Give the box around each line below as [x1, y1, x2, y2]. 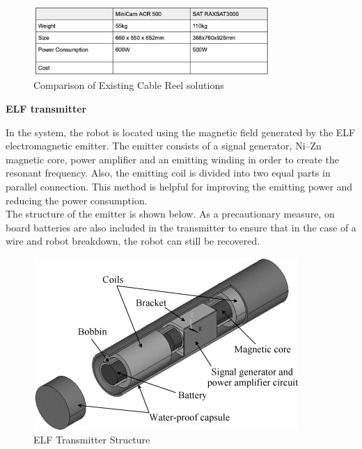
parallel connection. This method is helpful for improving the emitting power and [6, 179, 353, 193]
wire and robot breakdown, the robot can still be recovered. [6, 234, 260, 248]
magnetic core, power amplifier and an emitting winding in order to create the [6, 152, 339, 166]
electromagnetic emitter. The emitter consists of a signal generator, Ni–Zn [6, 138, 322, 153]
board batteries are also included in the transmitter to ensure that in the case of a [6, 220, 356, 234]
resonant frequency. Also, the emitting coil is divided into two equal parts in [6, 165, 331, 180]
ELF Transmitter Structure [33, 432, 150, 447]
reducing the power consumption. [6, 193, 148, 207]
